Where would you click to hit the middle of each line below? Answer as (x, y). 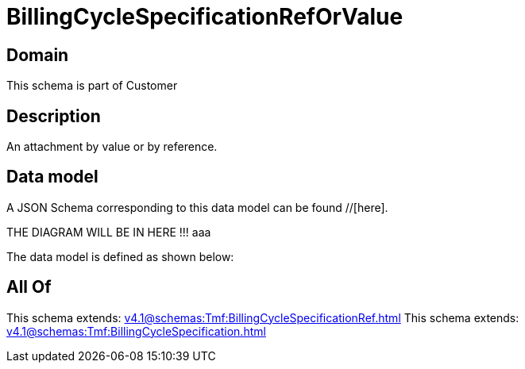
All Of (29, 287)
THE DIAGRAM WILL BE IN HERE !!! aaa (109, 232)
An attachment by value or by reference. (112, 147)
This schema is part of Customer (92, 86)
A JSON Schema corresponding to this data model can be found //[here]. (197, 207)
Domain (38, 55)
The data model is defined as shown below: (120, 256)
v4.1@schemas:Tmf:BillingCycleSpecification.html (136, 331)
